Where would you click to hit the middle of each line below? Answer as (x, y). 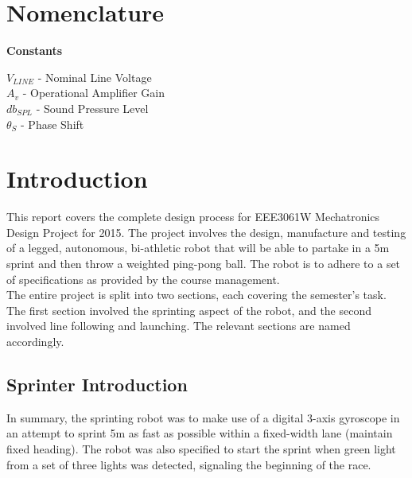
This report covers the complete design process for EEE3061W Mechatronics (193, 217)
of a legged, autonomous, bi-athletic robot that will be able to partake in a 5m (198, 248)
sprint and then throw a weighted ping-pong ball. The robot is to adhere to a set (204, 263)
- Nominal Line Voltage (95, 77)
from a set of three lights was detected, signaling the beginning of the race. (189, 464)
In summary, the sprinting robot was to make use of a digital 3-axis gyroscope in (203, 417)
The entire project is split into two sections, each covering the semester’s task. (196, 295)
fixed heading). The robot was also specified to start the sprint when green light (201, 448)
